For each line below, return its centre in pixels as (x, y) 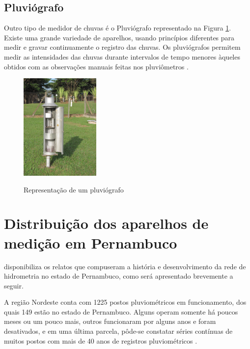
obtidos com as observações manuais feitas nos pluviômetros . (96, 66)
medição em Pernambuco (91, 242)
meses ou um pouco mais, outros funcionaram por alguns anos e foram (110, 321)
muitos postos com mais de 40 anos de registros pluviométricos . (101, 340)
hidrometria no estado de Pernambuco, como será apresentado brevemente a (119, 276)
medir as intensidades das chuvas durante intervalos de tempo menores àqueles (122, 56)
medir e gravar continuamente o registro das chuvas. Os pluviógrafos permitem (122, 47)
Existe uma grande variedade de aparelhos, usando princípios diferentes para (119, 37)
